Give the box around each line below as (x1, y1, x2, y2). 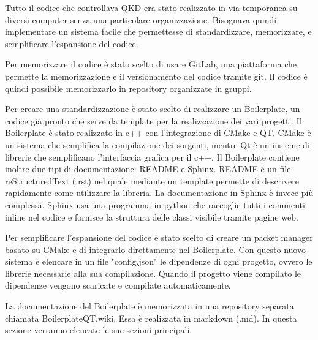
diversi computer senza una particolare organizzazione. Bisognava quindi (5, 13, 277, 26)
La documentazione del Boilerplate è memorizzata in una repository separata (5, 300, 294, 312)
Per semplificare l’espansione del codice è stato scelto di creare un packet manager (5, 231, 313, 244)
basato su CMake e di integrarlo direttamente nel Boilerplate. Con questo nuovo (5, 243, 306, 255)
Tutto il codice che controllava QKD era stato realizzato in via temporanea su (5, 1, 298, 13)
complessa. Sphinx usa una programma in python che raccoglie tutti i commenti (5, 198, 305, 211)
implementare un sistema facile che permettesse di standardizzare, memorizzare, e (5, 25, 312, 38)
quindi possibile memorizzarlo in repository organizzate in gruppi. (5, 81, 252, 94)
